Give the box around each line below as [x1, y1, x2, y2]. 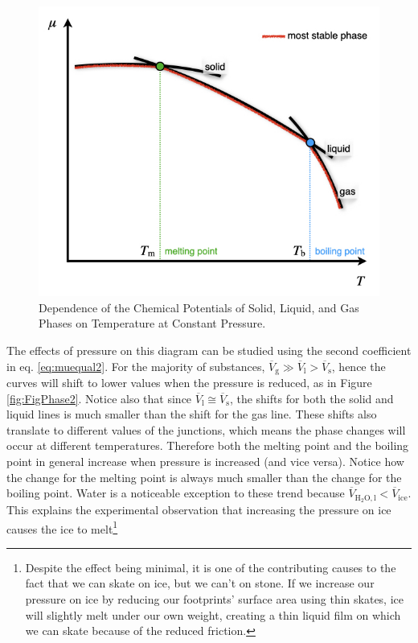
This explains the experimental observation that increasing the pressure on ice [6, 501, 391, 517]
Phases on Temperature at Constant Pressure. [39, 315, 266, 332]
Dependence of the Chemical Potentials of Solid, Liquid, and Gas [39, 299, 359, 315]
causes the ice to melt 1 [6, 517, 118, 537]
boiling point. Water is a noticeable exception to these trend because [6, 484, 345, 501]
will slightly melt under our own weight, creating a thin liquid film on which [25, 606, 401, 623]
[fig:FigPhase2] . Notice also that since [6, 390, 192, 406]
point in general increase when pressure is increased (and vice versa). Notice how [6, 452, 404, 469]
